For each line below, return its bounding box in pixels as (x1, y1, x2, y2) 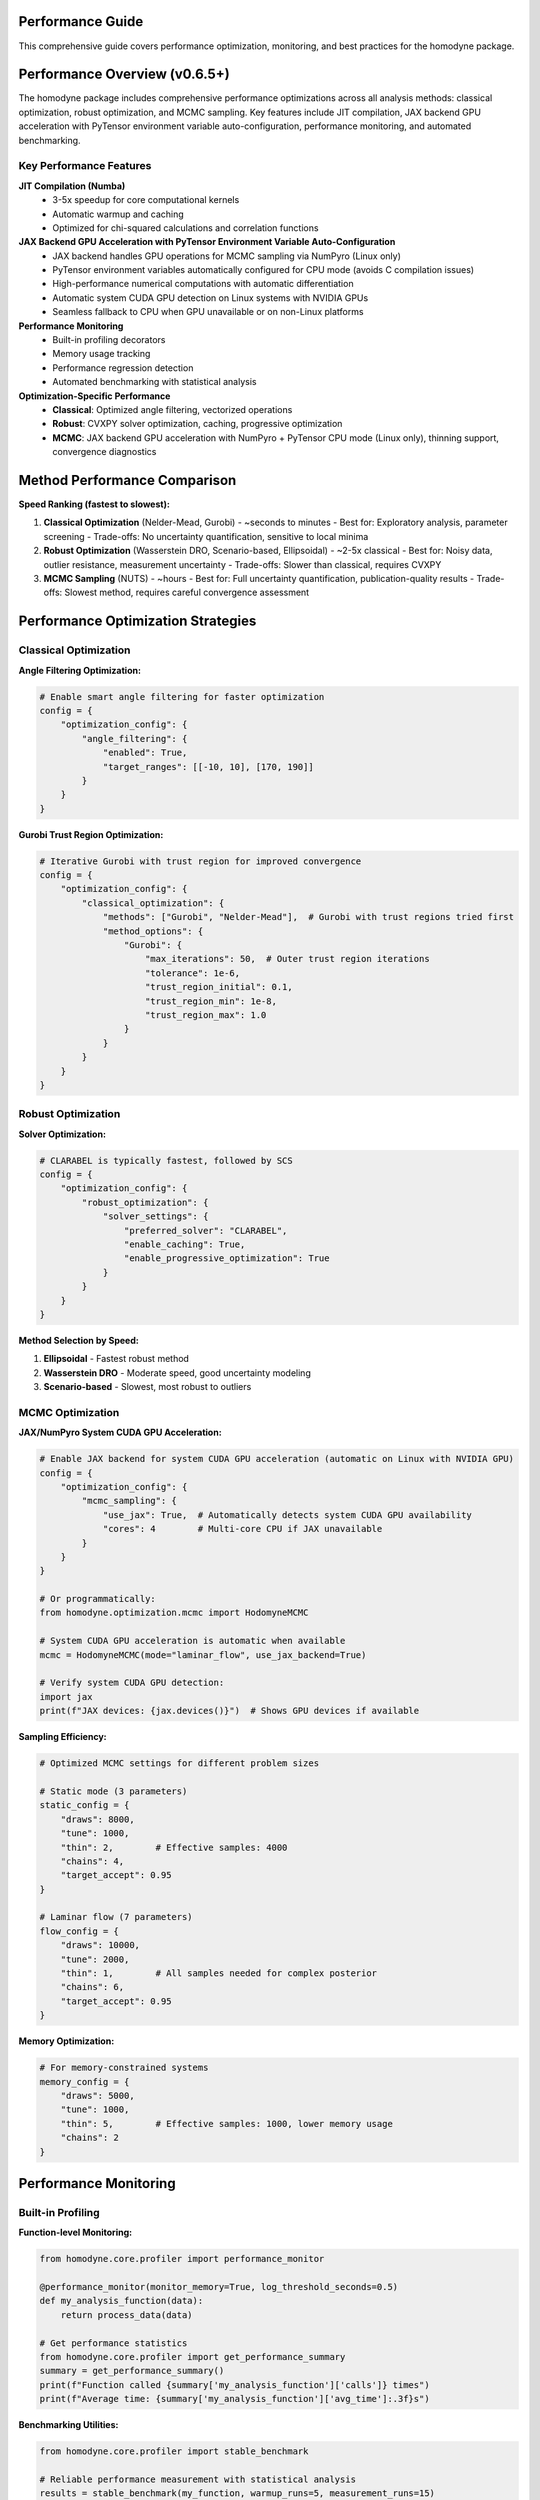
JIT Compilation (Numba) (18, 180, 126, 192)
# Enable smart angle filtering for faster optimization (39, 691, 325, 702)
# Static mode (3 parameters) (39, 1785, 188, 1797)
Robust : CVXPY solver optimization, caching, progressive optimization (52, 418, 343, 430)
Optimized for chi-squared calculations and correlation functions (52, 221, 319, 234)
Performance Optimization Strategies (18, 613, 257, 630)
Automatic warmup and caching (52, 208, 184, 220)
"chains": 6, (60, 1981, 125, 1993)
